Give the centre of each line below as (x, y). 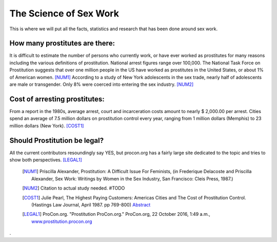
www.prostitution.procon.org (62, 221)
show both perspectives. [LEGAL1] (46, 160)
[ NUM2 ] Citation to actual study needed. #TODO (74, 188)
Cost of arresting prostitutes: (57, 99)
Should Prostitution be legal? (57, 141)
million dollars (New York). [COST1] (47, 125)
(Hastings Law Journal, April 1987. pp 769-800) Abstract (91, 204)
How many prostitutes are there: (62, 43)
